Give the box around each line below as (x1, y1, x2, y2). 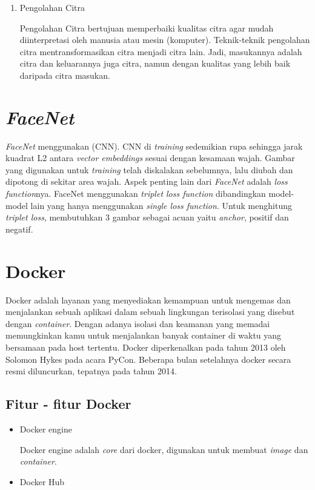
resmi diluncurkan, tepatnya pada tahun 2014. (5, 365, 177, 377)
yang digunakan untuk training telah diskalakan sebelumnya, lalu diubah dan (5, 163, 293, 176)
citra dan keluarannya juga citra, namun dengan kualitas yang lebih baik (19, 57, 291, 70)
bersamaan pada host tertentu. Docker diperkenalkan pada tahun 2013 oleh (5, 340, 286, 353)
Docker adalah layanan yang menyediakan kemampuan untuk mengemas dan (5, 293, 291, 306)
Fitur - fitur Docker (5, 394, 131, 413)
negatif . (5, 222, 33, 235)
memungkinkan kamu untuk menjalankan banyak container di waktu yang (5, 329, 282, 342)
